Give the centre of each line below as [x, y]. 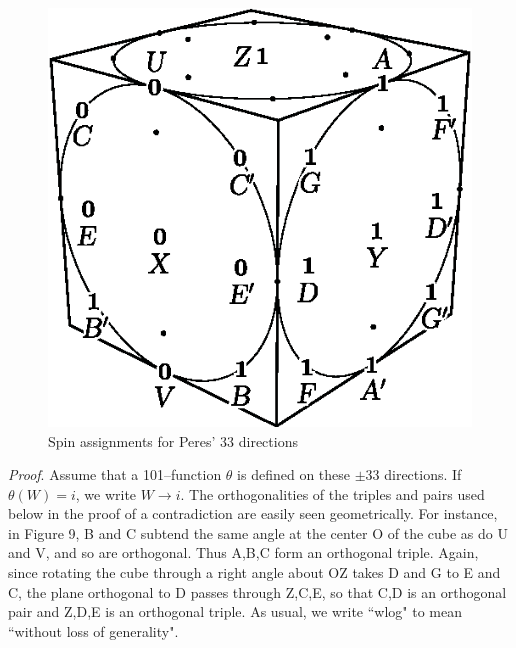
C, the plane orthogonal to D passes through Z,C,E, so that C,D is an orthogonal [257, 591]
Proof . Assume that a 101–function [115, 474]
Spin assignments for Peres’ [132, 440]
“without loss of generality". [93, 630]
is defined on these [294, 474]
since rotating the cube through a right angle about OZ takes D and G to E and [254, 572]
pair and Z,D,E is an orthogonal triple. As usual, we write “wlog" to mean [235, 611]
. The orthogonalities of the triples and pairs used [332, 493]
